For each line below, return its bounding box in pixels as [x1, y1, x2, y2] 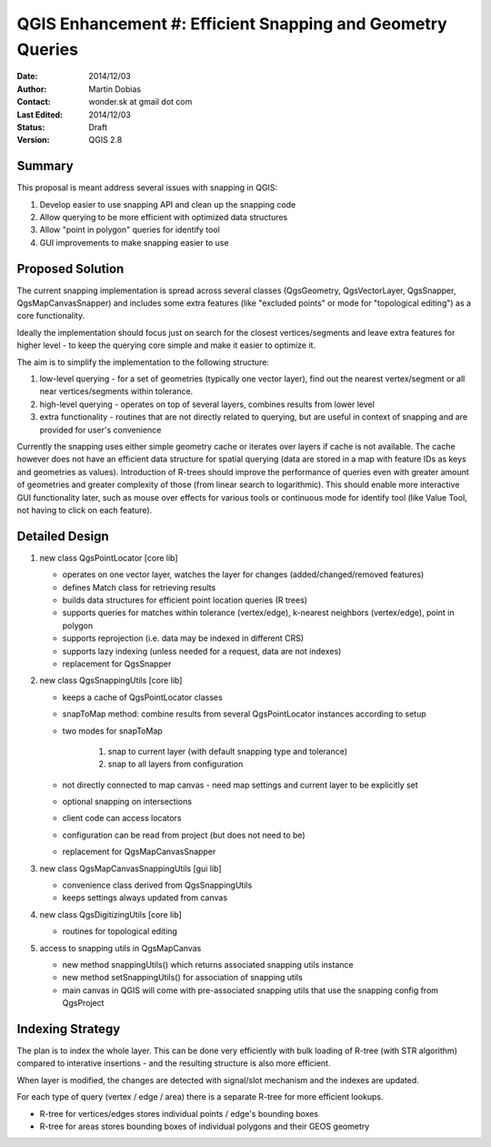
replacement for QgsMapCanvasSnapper [62, 847, 216, 858]
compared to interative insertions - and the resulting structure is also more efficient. [16, 1058, 331, 1069]
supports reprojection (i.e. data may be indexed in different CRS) [62, 633, 305, 644]
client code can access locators [62, 813, 182, 824]
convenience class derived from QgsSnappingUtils [62, 879, 253, 891]
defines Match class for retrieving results [62, 582, 216, 593]
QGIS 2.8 [88, 135, 123, 146]
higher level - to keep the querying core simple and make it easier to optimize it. [16, 340, 316, 350]
